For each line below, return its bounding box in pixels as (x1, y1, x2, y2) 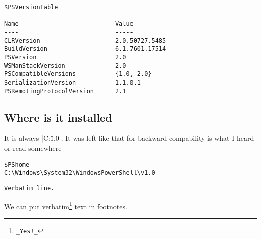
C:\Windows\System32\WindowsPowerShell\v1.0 (4, 169, 155, 177)
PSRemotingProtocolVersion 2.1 (4, 87, 126, 95)
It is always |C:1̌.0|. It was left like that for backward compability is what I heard (4, 133, 254, 143)
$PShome (4, 161, 30, 168)
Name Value (4, 20, 134, 28)
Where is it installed (4, 109, 112, 125)
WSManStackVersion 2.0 (4, 62, 126, 69)
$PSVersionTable (4, 4, 58, 11)
